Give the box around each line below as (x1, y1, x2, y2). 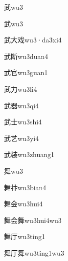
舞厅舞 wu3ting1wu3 (4, 247, 64, 258)
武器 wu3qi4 (4, 100, 39, 110)
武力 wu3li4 (4, 83, 37, 94)
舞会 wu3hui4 (4, 199, 43, 209)
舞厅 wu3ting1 (4, 231, 45, 241)
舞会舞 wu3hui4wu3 (4, 215, 62, 225)
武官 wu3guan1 (4, 67, 48, 78)
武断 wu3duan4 (4, 51, 48, 61)
